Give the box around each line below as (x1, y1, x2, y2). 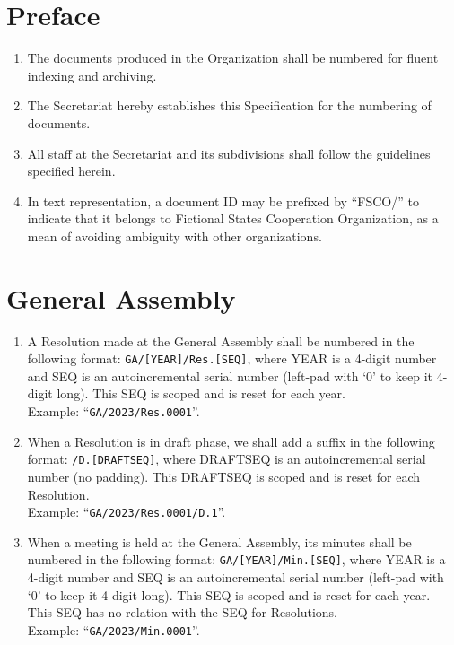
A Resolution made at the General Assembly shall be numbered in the (27, 331, 415, 350)
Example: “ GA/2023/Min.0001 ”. (27, 620, 200, 639)
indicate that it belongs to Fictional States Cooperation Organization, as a (27, 209, 439, 228)
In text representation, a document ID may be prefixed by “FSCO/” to (27, 191, 419, 210)
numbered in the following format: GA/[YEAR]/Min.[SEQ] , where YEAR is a (27, 550, 446, 569)
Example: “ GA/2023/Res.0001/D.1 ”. (27, 502, 226, 521)
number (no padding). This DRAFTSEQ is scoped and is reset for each (27, 466, 421, 485)
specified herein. (27, 161, 116, 180)
